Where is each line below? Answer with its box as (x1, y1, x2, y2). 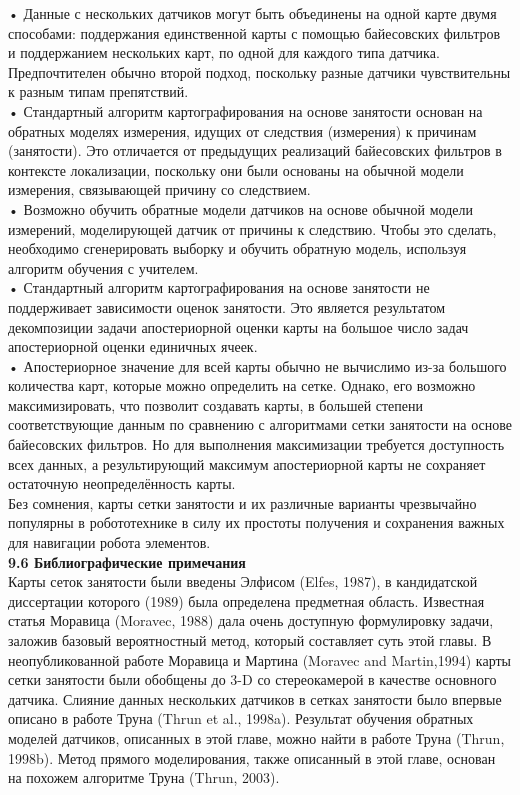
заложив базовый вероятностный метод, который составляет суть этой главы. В (8, 630, 492, 650)
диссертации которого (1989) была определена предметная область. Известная (8, 590, 485, 611)
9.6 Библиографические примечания (8, 551, 246, 572)
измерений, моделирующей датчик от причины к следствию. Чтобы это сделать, (8, 218, 497, 239)
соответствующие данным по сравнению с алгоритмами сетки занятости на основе (8, 414, 512, 435)
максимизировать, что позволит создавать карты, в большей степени (8, 394, 424, 415)
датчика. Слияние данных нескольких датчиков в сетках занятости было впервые (8, 688, 502, 709)
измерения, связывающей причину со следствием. (8, 179, 311, 200)
